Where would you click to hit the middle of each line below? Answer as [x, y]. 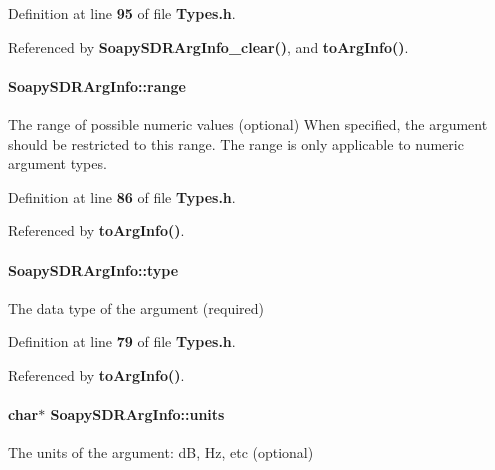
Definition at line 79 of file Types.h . [122, 341]
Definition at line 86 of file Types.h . [122, 196]
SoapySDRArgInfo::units [137, 414]
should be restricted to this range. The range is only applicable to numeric [236, 143]
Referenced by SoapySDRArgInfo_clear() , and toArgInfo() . [208, 46]
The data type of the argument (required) [136, 307]
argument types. [57, 163]
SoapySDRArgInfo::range [97, 85]
